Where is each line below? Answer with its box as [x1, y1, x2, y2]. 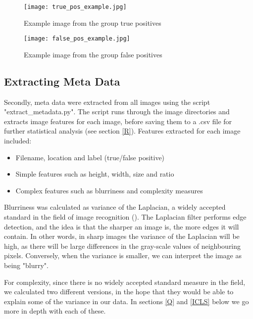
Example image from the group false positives [24, 49, 162, 59]
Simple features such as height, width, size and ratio [15, 169, 174, 179]
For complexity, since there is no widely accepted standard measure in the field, [4, 276, 246, 287]
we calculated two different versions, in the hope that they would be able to [4, 286, 234, 297]
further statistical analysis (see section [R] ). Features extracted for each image [4, 126, 241, 136]
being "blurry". [4, 260, 49, 271]
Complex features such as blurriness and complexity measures [15, 185, 203, 195]
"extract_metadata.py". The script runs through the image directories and [4, 106, 230, 117]
